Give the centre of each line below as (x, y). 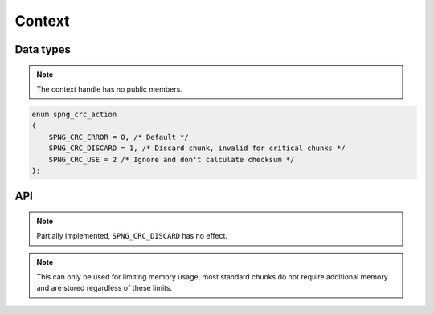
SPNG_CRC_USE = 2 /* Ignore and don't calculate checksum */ (172, 159)
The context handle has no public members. (109, 89)
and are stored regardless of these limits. (104, 288)
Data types (43, 49)
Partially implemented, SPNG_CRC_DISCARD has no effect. (132, 236)
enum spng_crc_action (74, 114)
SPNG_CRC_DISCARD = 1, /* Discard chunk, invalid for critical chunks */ (197, 148)
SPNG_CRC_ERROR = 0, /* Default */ (119, 137)
